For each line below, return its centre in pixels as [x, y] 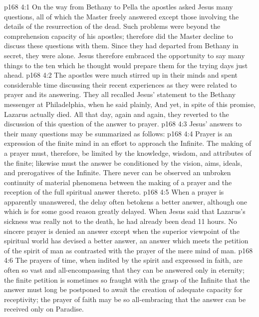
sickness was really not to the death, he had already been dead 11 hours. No [121, 221]
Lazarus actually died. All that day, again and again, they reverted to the [117, 114]
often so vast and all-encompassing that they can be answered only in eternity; [124, 270]
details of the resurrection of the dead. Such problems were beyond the [112, 26]
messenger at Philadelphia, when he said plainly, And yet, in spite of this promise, [130, 104]
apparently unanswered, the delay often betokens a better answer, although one [126, 201]
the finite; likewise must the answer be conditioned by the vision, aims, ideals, [123, 162]
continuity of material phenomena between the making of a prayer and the [118, 182]
